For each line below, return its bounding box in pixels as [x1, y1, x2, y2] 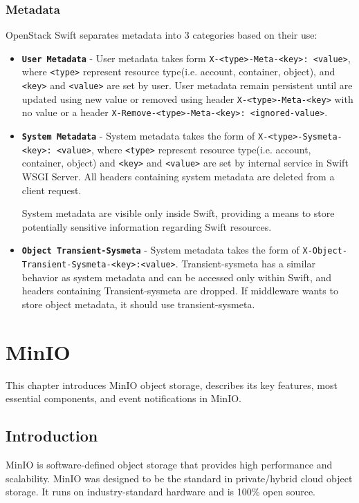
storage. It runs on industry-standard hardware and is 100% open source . [6, 484, 315, 499]
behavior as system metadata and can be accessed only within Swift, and [21, 269, 332, 284]
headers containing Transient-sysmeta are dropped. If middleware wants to [21, 283, 338, 298]
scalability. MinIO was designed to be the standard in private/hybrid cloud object [6, 471, 353, 485]
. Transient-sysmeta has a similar [175, 256, 315, 271]
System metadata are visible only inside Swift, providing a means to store [21, 206, 335, 220]
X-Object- [302, 246, 347, 256]
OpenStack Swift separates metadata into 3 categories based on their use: [6, 28, 317, 42]
